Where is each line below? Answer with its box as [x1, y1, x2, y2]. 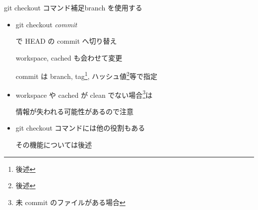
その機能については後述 [15, 140, 92, 150]
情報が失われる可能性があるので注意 [15, 106, 134, 116]
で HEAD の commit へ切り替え [15, 36, 117, 46]
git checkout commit [15, 19, 77, 29]
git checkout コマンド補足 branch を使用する [4, 2, 142, 12]
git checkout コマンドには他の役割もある [15, 123, 145, 133]
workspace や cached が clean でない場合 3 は [15, 88, 153, 100]
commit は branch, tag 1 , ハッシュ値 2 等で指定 [15, 70, 157, 81]
